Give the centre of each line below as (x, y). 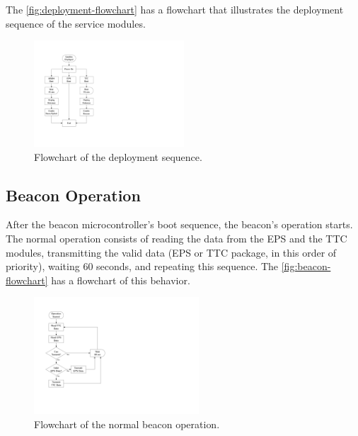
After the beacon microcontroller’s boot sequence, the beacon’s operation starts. (179, 224)
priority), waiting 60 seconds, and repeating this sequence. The (142, 266)
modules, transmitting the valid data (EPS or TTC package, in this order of (171, 252)
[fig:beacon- (306, 266)
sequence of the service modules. (76, 23)
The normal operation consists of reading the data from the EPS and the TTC (177, 239)
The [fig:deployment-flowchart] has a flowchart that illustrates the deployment (175, 9)
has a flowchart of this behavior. (121, 280)
